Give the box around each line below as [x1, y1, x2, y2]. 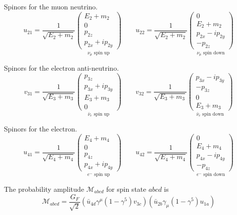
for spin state [106, 184, 146, 194]
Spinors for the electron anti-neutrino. [4, 63, 119, 73]
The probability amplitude [4, 184, 84, 194]
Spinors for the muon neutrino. [4, 1, 98, 11]
